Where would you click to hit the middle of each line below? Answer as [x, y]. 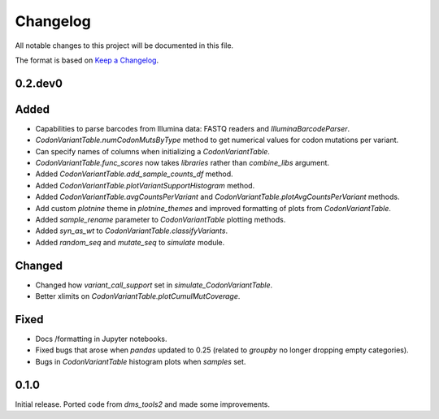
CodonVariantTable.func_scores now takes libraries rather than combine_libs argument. [182, 163]
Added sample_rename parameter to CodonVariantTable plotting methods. [161, 219]
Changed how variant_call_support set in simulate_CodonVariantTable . [154, 285]
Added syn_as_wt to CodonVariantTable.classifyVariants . [132, 231]
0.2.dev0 [39, 83]
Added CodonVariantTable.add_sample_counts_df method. [134, 174]
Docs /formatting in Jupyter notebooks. [101, 339]
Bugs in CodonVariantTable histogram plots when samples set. [141, 361]
